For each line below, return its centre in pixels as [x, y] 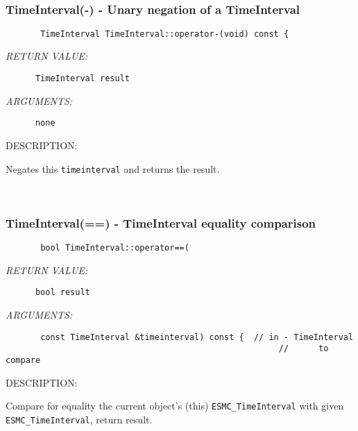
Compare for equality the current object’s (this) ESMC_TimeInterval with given [175, 406]
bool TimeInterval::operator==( [115, 248]
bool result [62, 293]
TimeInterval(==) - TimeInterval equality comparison [161, 222]
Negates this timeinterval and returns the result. [113, 168]
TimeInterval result [82, 79]
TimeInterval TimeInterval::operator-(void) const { [165, 34]
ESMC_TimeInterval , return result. [79, 419]
